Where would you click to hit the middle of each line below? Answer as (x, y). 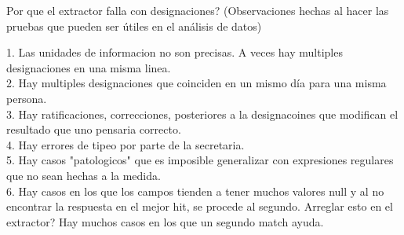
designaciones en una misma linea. (89, 67)
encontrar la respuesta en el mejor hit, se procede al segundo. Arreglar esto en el (200, 206)
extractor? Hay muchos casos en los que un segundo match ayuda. (165, 221)
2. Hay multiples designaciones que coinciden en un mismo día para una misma (197, 83)
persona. (27, 98)
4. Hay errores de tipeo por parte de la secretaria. (126, 144)
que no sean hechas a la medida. (84, 175)
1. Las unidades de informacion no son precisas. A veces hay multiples (175, 52)
